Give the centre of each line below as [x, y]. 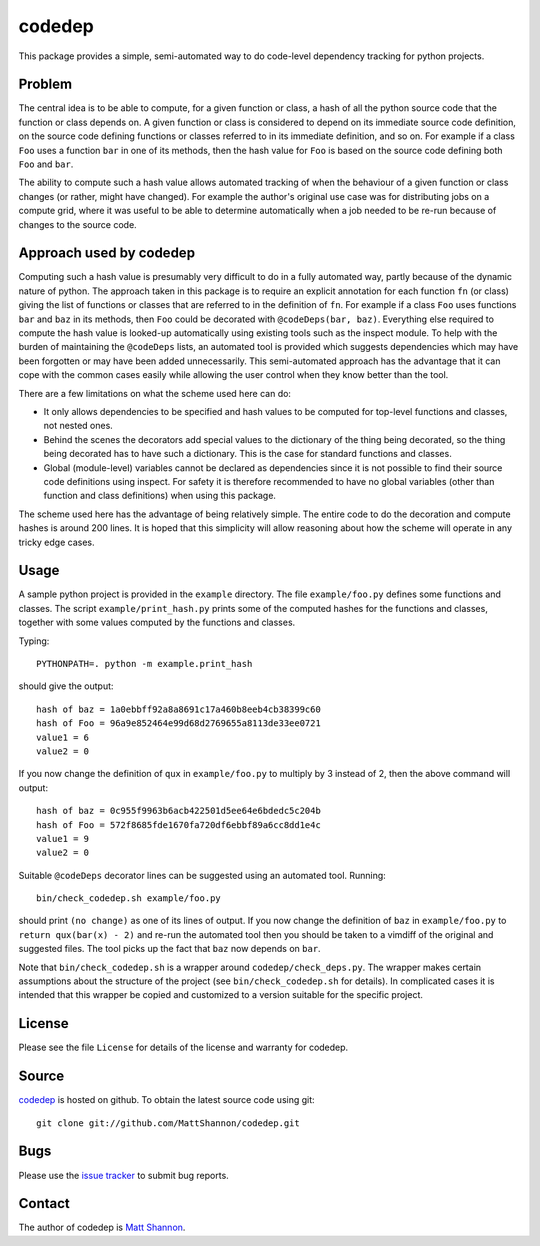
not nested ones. [78, 426]
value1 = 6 [63, 737]
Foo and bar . [46, 164]
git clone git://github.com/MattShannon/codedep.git [168, 1123]
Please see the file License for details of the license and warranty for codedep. [183, 1047]
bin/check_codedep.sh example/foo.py [129, 898]
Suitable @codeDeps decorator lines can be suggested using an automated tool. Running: [202, 875]
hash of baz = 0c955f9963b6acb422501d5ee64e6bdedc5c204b [179, 811]
